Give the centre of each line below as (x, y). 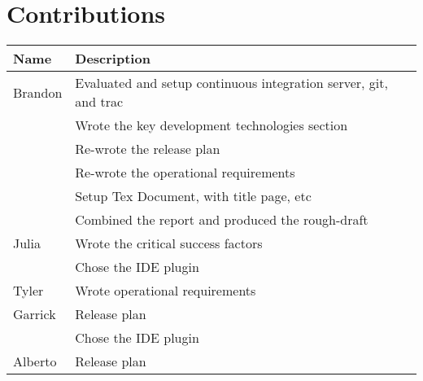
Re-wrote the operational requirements (185, 173)
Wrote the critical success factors (169, 243)
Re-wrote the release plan (148, 149)
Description (113, 59)
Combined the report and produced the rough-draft (222, 220)
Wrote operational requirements (166, 291)
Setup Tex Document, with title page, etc (193, 196)
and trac (99, 102)
